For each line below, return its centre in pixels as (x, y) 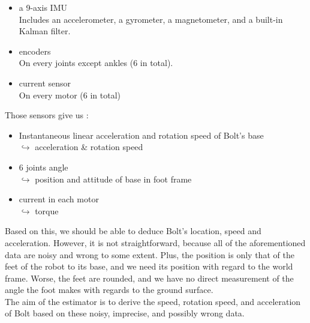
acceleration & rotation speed (89, 147)
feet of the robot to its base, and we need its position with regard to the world (149, 266)
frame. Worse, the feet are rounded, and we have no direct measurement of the (149, 278)
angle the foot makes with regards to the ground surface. (109, 290)
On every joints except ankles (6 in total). (96, 63)
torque (47, 210)
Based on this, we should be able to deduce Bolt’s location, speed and (133, 231)
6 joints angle (43, 167)
